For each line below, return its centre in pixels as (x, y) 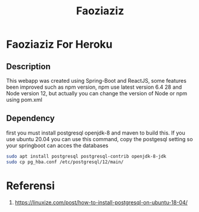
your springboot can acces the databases (57, 145)
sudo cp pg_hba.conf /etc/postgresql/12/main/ (65, 162)
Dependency (30, 118)
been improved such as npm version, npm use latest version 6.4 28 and (94, 87)
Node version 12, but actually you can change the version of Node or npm (97, 93)
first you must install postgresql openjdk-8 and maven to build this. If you (96, 133)
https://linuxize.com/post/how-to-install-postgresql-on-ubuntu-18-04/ (101, 202)
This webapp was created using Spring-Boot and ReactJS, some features (96, 81)
